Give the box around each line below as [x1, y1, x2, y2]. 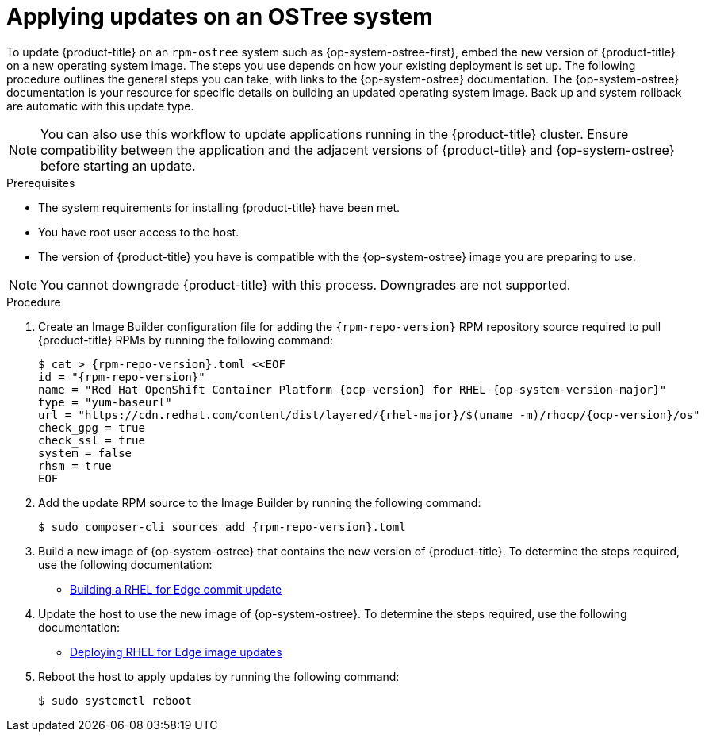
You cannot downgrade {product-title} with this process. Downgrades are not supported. [40, 276, 571, 293]
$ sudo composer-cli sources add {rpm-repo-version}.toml [38, 520, 406, 533]
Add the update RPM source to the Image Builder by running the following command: [38, 495, 481, 509]
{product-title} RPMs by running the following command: [38, 332, 334, 347]
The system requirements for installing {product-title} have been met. [38, 200, 400, 214]
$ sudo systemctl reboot [38, 694, 192, 707]
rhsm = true [38, 459, 112, 472]
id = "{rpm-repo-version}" [38, 370, 205, 383]
